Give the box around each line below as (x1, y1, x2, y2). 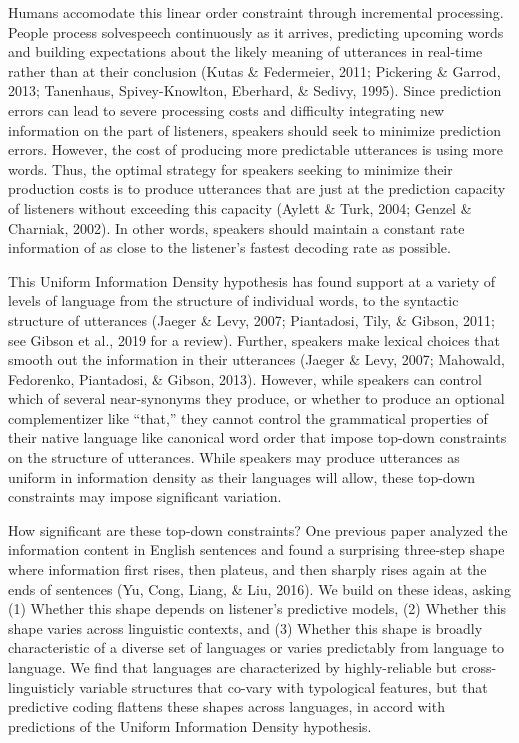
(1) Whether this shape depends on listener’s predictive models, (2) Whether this (8, 598, 507, 619)
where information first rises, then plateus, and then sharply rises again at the (8, 559, 487, 580)
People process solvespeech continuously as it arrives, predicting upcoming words (8, 21, 504, 42)
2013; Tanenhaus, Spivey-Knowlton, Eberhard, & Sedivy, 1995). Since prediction (8, 80, 502, 101)
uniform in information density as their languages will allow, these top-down (8, 466, 476, 487)
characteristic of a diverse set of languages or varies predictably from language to (8, 637, 505, 658)
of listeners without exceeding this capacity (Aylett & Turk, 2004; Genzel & (8, 197, 472, 218)
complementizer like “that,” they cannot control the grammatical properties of (8, 407, 488, 428)
